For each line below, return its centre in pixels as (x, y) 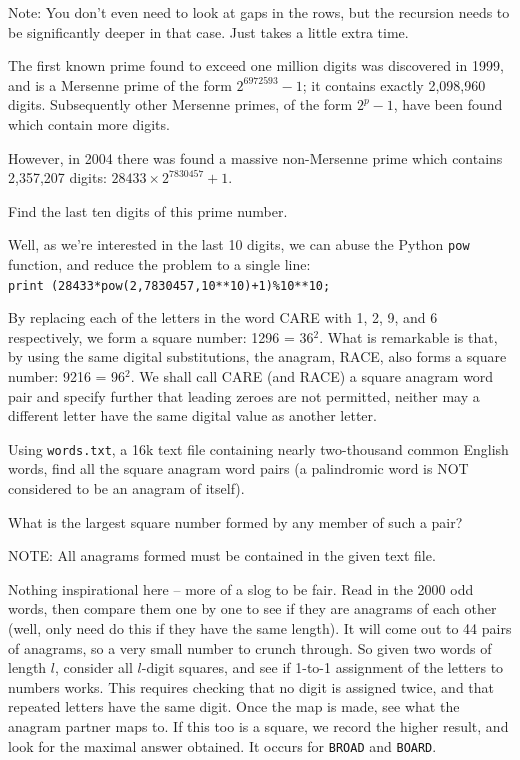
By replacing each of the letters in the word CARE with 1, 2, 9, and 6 (223, 317)
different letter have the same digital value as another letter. (192, 415)
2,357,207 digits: (57, 177)
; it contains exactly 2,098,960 (394, 84)
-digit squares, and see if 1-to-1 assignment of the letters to (322, 667)
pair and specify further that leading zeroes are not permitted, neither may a (244, 395)
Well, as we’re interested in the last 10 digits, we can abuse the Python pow (239, 244)
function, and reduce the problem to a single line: (159, 264)
